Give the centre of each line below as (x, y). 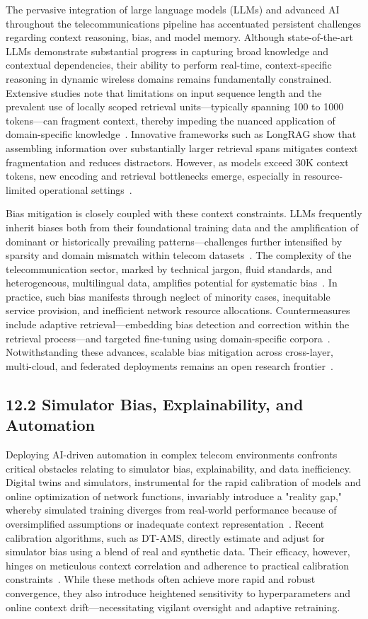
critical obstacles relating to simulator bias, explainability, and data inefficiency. (179, 468)
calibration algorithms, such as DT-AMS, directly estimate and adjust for (165, 537)
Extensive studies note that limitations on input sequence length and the (164, 92)
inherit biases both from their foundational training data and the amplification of (182, 227)
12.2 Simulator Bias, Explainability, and (155, 404)
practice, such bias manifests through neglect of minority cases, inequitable (168, 296)
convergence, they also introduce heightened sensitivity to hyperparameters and (178, 592)
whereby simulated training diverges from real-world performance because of (171, 510)
